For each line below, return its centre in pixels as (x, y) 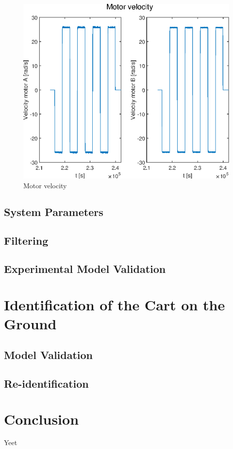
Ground (30, 324)
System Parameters (54, 211)
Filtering (26, 240)
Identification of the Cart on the (115, 305)
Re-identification (46, 383)
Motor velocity (45, 185)
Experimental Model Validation (85, 269)
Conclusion (42, 419)
